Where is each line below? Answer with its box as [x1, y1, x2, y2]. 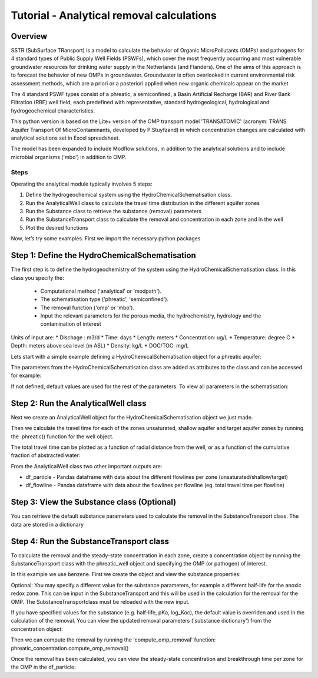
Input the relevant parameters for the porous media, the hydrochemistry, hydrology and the [40, 312, 261, 319]
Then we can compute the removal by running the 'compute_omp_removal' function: [11, 636, 216, 643]
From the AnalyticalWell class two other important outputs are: [11, 462, 163, 469]
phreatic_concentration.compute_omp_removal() [11, 644, 129, 651]
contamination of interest [40, 320, 101, 328]
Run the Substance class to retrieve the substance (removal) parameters [25, 208, 202, 215]
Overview [11, 31, 48, 41]
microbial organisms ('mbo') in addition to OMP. [11, 153, 127, 160]
